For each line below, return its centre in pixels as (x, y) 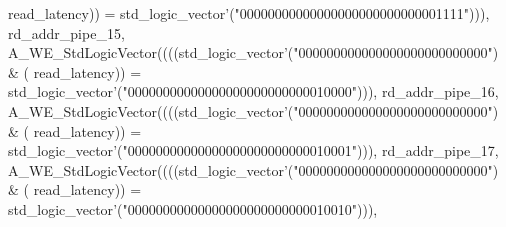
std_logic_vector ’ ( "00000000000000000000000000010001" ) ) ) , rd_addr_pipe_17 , (253, 150)
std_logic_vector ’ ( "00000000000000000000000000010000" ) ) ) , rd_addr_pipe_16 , (253, 91)
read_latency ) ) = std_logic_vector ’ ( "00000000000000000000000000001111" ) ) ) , (249, 13)
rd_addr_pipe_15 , (66, 32)
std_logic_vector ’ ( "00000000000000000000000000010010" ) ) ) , (193, 208)
